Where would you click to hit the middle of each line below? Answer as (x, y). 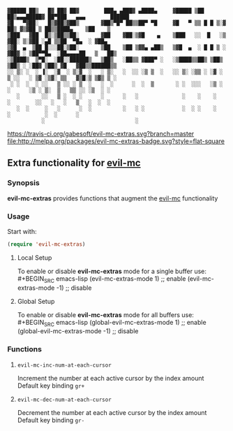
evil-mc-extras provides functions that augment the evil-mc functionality (113, 198)
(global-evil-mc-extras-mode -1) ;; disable (78, 331)
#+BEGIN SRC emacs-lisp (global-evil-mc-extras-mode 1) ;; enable (112, 323)
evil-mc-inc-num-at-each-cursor (64, 365)
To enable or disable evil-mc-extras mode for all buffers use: (105, 314)
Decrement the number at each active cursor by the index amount (112, 412)
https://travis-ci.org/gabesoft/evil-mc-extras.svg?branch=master (101, 134)
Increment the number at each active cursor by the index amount (111, 378)
